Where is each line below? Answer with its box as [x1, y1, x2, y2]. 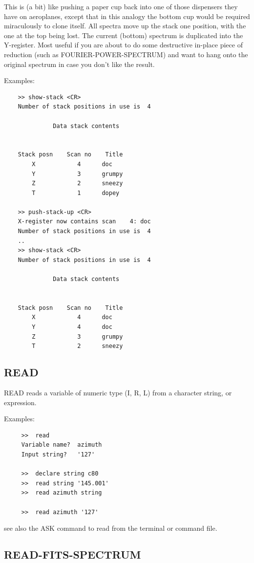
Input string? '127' [21, 451, 95, 458]
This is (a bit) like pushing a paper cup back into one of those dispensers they [4, 1, 238, 11]
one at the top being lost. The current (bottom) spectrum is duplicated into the [4, 30, 243, 40]
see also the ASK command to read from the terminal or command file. [4, 523, 217, 533]
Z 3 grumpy [32, 333, 123, 340]
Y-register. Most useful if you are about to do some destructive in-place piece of [4, 40, 243, 50]
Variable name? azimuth [21, 441, 102, 449]
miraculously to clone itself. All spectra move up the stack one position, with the [4, 21, 246, 31]
